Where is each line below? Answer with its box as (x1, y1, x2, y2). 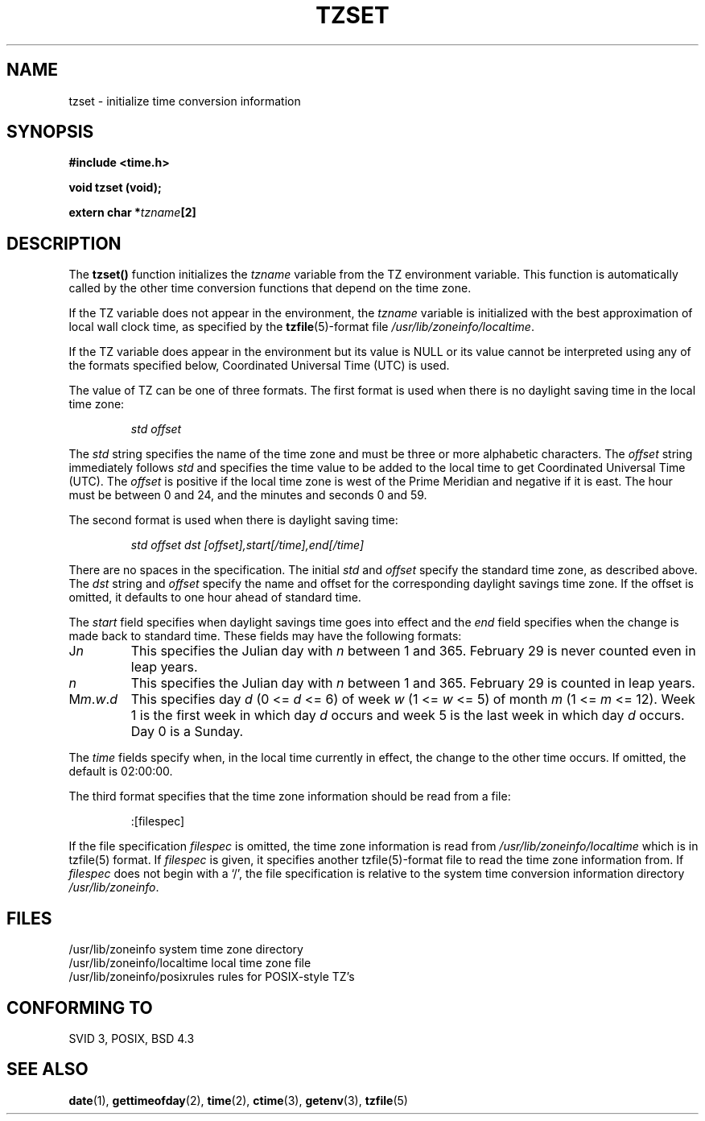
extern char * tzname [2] (68, 205, 196, 220)
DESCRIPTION (6, 233, 122, 254)
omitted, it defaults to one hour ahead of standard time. (68, 590, 361, 605)
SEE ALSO (6, 1059, 89, 1080)
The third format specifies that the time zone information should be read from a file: (68, 789, 511, 804)
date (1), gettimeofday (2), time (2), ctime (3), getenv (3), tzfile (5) (68, 1093, 408, 1107)
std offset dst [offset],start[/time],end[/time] (130, 538, 365, 552)
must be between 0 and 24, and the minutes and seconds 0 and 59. (68, 488, 427, 503)
